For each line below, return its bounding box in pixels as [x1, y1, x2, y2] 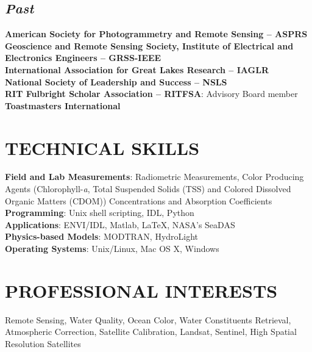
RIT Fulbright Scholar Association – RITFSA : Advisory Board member [5, 87, 298, 100]
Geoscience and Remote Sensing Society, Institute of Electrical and [5, 39, 294, 52]
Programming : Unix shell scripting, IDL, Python [5, 206, 194, 219]
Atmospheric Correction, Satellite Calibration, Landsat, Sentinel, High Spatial [5, 325, 297, 338]
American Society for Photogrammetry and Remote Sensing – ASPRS [5, 27, 308, 40]
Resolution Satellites [5, 337, 81, 350]
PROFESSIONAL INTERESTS [5, 278, 278, 303]
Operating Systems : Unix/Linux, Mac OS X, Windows [5, 242, 219, 255]
